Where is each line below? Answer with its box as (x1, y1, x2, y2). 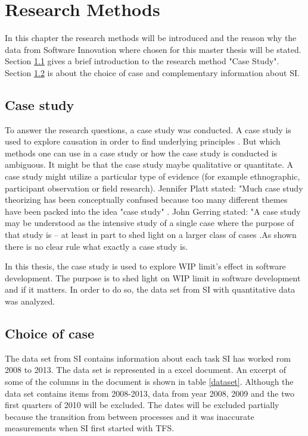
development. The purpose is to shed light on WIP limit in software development (5, 271, 301, 284)
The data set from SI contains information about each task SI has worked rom (5, 352, 291, 364)
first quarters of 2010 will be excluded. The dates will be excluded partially (5, 399, 279, 411)
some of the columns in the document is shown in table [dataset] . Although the (5, 375, 294, 387)
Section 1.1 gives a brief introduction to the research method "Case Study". (5, 55, 279, 67)
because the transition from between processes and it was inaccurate (5, 410, 254, 422)
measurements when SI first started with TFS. (5, 422, 175, 434)
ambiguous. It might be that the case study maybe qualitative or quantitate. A (5, 158, 294, 171)
